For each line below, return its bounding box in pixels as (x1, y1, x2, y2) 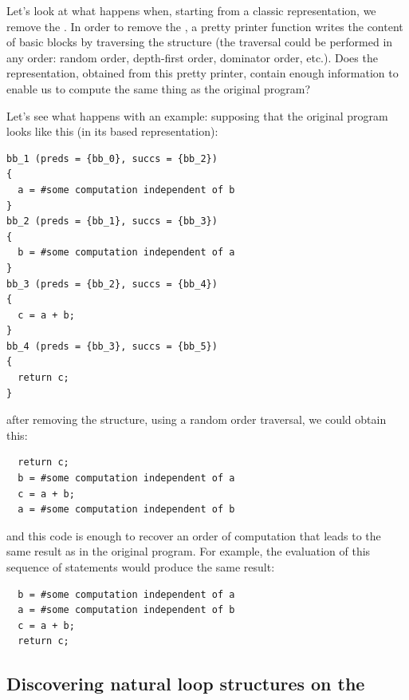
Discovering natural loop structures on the (6, 671, 365, 696)
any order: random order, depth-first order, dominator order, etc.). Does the (6, 49, 378, 65)
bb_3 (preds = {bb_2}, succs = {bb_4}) (6, 278, 218, 290)
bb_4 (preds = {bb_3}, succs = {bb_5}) (6, 340, 218, 352)
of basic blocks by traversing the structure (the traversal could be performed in (6, 34, 393, 50)
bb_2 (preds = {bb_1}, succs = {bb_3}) (6, 216, 218, 227)
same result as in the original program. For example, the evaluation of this (6, 543, 371, 560)
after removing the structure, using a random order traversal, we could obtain (6, 411, 387, 428)
